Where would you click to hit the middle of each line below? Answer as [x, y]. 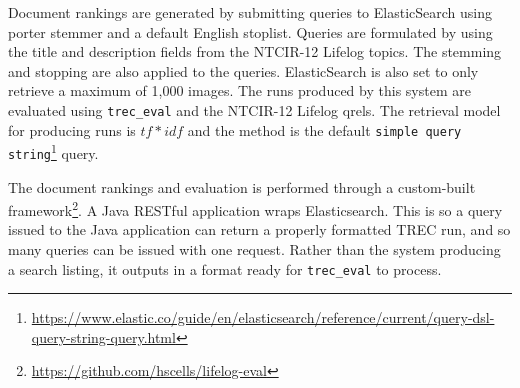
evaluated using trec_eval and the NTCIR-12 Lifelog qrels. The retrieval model [254, 109]
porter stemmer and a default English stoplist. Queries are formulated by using [250, 31]
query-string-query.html [103, 336]
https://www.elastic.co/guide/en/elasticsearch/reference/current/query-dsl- [263, 317]
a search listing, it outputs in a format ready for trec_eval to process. [225, 268]
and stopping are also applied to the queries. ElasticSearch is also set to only [243, 70]
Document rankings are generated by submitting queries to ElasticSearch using [250, 12]
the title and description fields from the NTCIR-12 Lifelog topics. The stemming [255, 51]
